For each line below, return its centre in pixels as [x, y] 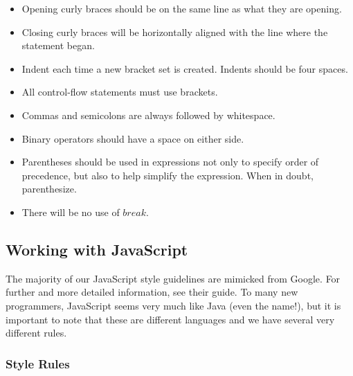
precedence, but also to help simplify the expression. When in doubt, [168, 175]
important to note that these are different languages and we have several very [170, 319]
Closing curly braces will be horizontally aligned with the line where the [175, 32]
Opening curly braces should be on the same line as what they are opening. [182, 8]
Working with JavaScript [97, 249]
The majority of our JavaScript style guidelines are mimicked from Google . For [173, 278]
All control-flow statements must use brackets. [120, 92]
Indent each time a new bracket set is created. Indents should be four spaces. [185, 68]
